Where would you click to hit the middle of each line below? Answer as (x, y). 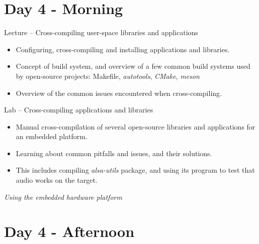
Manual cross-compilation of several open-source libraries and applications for (136, 126)
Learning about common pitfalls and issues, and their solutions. (114, 153)
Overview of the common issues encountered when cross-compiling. (119, 93)
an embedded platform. (52, 136)
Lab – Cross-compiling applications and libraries (79, 110)
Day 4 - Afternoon (69, 231)
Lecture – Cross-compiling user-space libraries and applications (101, 32)
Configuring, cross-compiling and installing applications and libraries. (123, 49)
